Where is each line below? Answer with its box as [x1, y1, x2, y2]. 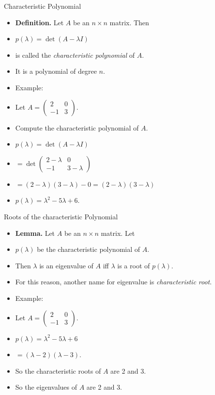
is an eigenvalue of [39, 260, 93, 270]
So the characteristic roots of [15, 365, 101, 376]
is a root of [117, 260, 150, 270]
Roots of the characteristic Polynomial [4, 211, 118, 221]
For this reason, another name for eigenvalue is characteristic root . [15, 277, 212, 287]
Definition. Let [15, 17, 64, 27]
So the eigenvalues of [15, 382, 77, 392]
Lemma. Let [15, 228, 55, 238]
